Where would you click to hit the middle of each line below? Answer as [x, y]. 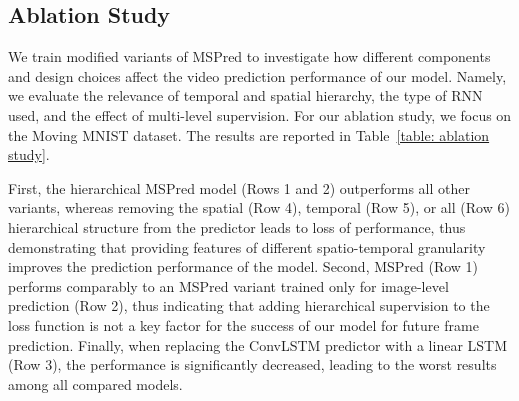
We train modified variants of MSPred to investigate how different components [249, 56]
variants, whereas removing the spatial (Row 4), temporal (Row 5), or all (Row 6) [259, 207]
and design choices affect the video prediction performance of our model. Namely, [257, 75]
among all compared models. [95, 383]
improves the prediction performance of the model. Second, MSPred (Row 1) [243, 266]
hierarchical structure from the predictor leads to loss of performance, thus [237, 226]
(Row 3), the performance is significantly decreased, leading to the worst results [252, 364]
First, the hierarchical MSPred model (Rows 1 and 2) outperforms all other [239, 187]
